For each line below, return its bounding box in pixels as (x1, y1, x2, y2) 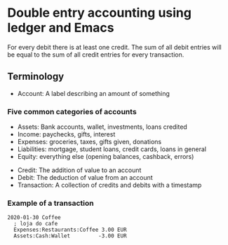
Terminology (7, 71, 65, 83)
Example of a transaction (7, 198, 95, 208)
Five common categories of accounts (7, 106, 137, 116)
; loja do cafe (13, 220, 58, 227)
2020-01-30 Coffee (7, 214, 61, 221)
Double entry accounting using (7, 5, 192, 21)
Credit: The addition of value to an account (17, 166, 142, 174)
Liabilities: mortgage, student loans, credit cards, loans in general (17, 145, 207, 153)
